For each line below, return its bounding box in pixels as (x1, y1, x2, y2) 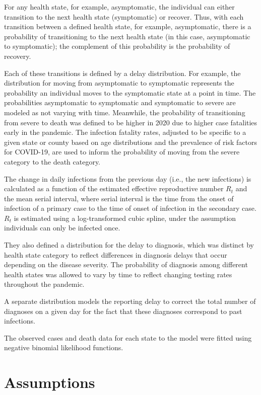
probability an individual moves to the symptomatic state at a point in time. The (4, 87, 256, 98)
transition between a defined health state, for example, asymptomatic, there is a (4, 21, 251, 32)
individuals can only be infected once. (4, 222, 120, 233)
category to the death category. (4, 156, 101, 167)
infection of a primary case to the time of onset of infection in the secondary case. (4, 203, 256, 213)
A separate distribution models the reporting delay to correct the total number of (4, 296, 256, 306)
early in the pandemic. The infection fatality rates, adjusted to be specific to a (4, 127, 246, 137)
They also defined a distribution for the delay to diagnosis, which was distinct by (4, 240, 254, 250)
